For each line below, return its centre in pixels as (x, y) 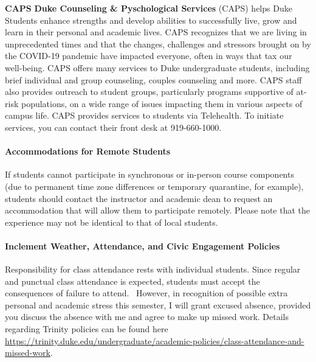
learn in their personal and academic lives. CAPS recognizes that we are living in (156, 32)
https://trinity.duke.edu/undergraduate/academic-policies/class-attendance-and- (155, 340)
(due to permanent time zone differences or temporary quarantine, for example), (154, 186)
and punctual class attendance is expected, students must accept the (132, 281)
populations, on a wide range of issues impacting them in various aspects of (162, 103)
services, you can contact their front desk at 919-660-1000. (113, 127)
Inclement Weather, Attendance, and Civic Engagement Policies (143, 245)
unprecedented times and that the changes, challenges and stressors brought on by (158, 44)
